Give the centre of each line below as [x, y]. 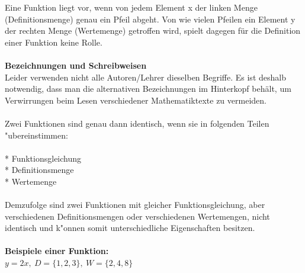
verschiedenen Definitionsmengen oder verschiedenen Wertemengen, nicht [137, 216]
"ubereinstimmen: [36, 135]
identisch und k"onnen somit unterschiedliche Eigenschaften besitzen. [130, 228]
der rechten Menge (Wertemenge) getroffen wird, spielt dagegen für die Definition [153, 30]
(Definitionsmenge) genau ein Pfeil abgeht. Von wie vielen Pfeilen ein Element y [150, 19]
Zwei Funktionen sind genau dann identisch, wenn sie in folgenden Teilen [137, 123]
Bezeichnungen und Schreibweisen [76, 65]
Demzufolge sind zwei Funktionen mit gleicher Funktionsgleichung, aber [135, 205]
